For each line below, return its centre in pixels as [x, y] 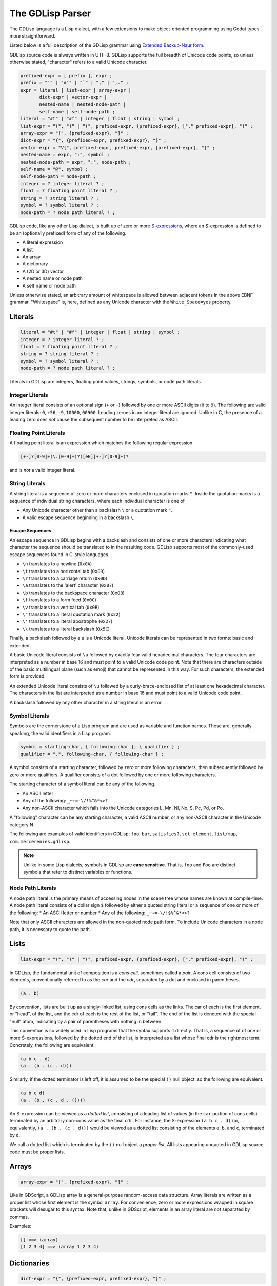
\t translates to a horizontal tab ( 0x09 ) [64, 571]
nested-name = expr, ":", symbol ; [65, 155]
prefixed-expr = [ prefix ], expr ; [66, 76]
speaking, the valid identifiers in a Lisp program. [60, 733]
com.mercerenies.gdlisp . [40, 841]
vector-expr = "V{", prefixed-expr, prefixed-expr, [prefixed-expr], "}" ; [118, 147]
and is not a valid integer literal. [43, 470]
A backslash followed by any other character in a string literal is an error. [86, 703]
